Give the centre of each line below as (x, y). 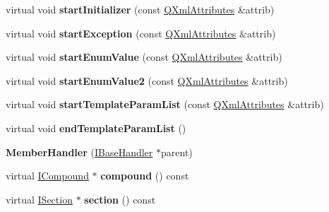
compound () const (145, 176)
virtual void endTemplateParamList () (96, 128)
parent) (177, 152)
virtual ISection (39, 199)
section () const (120, 199)
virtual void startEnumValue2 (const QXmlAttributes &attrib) (147, 80)
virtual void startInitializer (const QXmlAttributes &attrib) (140, 9)
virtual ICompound (47, 176)
